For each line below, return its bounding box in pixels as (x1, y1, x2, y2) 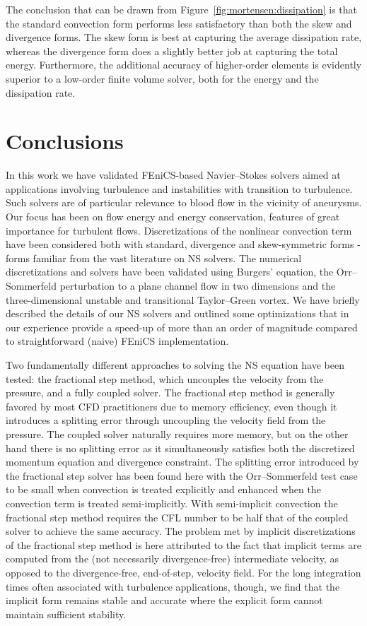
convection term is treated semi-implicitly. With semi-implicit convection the (6, 495, 338, 510)
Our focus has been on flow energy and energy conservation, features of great (6, 209, 340, 224)
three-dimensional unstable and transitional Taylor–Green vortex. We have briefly (6, 292, 360, 307)
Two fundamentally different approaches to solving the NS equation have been (6, 358, 344, 372)
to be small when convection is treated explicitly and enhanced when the (6, 482, 321, 497)
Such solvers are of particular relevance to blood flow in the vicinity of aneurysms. (6, 195, 362, 210)
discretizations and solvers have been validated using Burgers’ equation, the (6, 264, 334, 279)
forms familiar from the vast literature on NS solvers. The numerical (6, 250, 302, 265)
